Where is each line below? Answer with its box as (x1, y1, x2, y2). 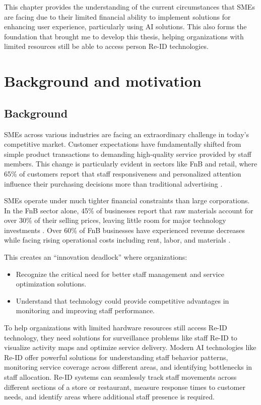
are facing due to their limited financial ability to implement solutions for (4, 11, 231, 22)
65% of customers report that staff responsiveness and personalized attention (4, 168, 241, 179)
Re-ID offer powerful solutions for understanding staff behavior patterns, (4, 352, 228, 362)
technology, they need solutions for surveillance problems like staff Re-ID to (4, 332, 237, 342)
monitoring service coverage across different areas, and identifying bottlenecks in (4, 362, 252, 372)
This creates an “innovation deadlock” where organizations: (4, 252, 187, 262)
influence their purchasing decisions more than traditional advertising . (4, 178, 223, 189)
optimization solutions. (16, 278, 87, 289)
